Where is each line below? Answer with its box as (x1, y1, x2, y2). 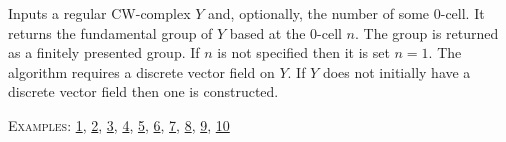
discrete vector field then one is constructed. (8, 81, 279, 102)
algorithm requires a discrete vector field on (8, 61, 275, 82)
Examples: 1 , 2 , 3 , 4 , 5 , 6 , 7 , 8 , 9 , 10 (8, 114, 230, 135)
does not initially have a (322, 61, 471, 82)
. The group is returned (355, 22, 499, 43)
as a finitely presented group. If (8, 42, 200, 63)
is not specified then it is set (217, 42, 390, 63)
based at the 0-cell (229, 22, 342, 43)
